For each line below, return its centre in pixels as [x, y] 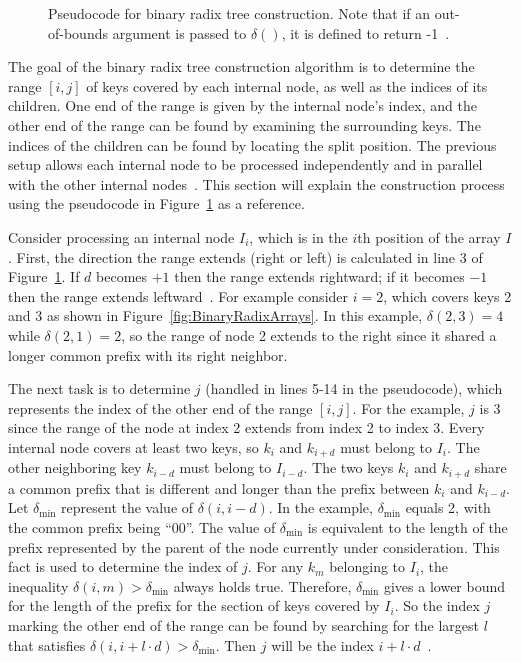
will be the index [322, 644]
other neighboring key [75, 467]
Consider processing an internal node [121, 236]
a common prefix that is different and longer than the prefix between [219, 487]
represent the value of [127, 507]
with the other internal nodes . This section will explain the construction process [256, 183]
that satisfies [47, 644]
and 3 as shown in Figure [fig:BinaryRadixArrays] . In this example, [215, 315]
